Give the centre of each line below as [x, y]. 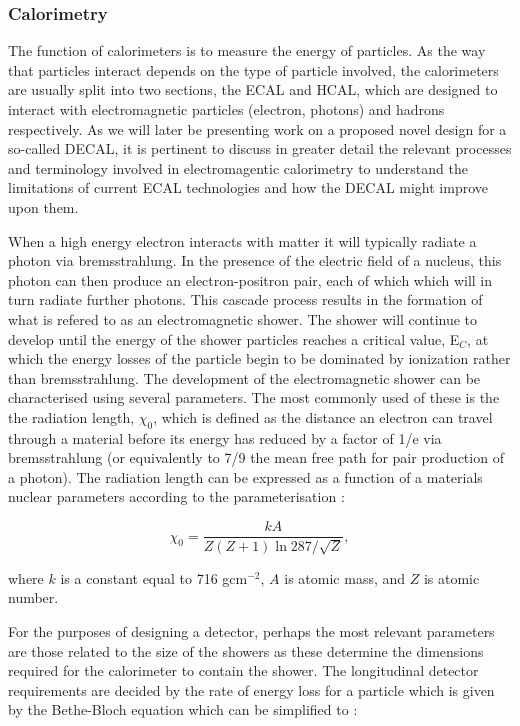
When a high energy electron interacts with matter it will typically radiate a [242, 240]
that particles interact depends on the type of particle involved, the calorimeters [253, 69]
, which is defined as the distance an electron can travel [323, 416]
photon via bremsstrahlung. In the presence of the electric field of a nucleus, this [255, 260]
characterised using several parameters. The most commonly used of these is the [254, 397]
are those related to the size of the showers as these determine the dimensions [246, 650]
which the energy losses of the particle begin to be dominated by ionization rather [259, 358]
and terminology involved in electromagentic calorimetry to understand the [238, 167]
